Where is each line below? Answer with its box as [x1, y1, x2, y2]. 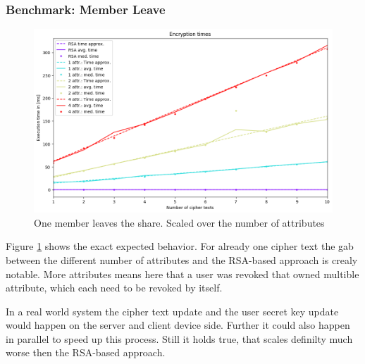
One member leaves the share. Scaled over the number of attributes [34, 215, 325, 230]
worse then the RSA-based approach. [6, 345, 166, 360]
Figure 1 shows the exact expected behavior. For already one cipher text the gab [6, 239, 354, 253]
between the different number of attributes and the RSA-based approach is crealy [6, 252, 358, 267]
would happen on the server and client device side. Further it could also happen [6, 318, 350, 332]
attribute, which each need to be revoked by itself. [6, 280, 223, 295]
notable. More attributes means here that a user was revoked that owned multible [6, 266, 359, 281]
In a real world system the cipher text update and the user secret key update [6, 303, 339, 318]
